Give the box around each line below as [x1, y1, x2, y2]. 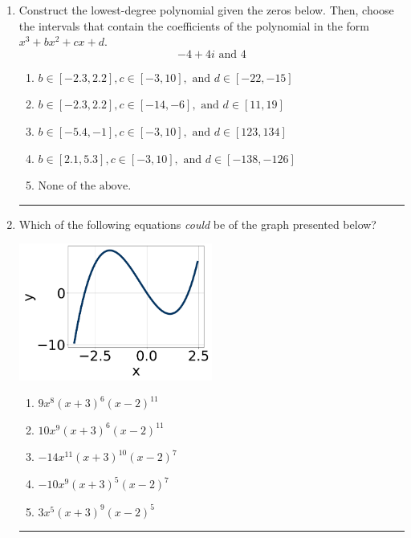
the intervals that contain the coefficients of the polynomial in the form [18, 17, 369, 34]
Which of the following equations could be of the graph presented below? [18, 215, 376, 232]
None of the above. [38, 181, 132, 193]
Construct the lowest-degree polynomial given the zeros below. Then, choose [18, 2, 394, 18]
